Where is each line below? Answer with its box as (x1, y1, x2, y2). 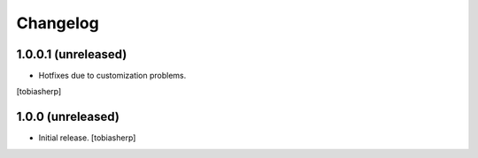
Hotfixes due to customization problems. (38, 71, 187, 81)
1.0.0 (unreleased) (16, 109, 119, 124)
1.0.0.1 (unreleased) (16, 47, 127, 62)
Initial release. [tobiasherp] (38, 132, 136, 143)
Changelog (16, 13, 99, 33)
